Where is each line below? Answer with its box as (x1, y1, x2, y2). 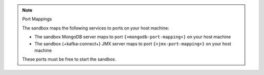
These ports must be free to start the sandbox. (22, 56, 116, 62)
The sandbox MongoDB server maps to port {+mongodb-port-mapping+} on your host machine (34, 34, 231, 40)
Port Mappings (22, 16, 52, 22)
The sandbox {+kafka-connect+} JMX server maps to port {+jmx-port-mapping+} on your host (34, 41, 232, 46)
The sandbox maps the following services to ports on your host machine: (22, 25, 170, 31)
